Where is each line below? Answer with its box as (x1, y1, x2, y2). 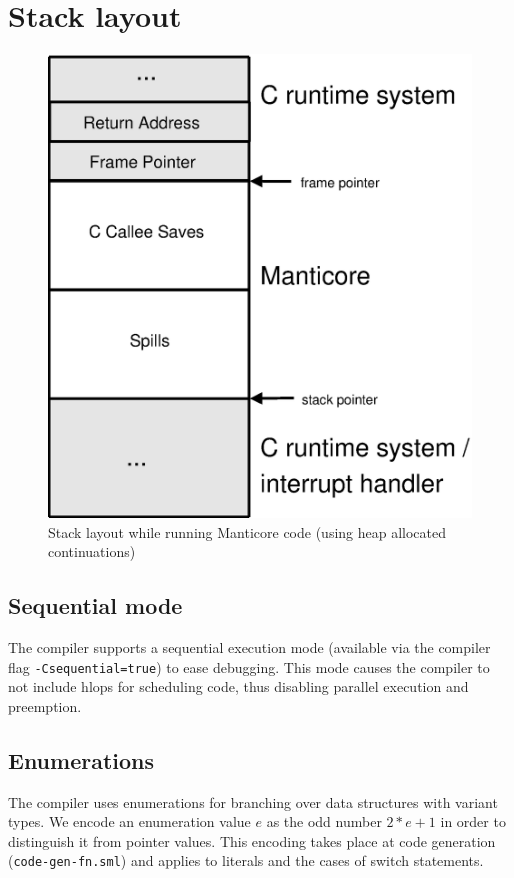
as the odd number (266, 811, 382, 832)
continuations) (48, 541, 136, 562)
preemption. (8, 695, 82, 716)
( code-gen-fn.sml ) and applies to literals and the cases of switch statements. (8, 850, 484, 871)
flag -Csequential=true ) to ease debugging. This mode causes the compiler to (8, 656, 490, 677)
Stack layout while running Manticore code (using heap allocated (48, 521, 447, 542)
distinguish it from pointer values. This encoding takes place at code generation (8, 830, 496, 851)
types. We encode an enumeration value (8, 811, 251, 832)
